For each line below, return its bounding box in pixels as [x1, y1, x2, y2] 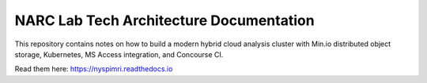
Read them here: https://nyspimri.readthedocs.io [14, 64, 173, 74]
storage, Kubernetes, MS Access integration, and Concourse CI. [14, 49, 224, 59]
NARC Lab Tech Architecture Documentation [14, 12, 316, 29]
